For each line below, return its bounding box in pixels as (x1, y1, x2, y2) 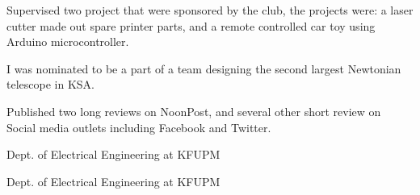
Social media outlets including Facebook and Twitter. (6, 118, 271, 135)
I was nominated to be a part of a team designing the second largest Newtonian (6, 60, 401, 77)
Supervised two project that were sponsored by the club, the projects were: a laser (6, 2, 414, 18)
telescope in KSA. (6, 76, 94, 93)
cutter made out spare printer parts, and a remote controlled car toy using (6, 17, 376, 34)
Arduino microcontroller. (6, 33, 129, 50)
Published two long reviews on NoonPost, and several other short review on (6, 102, 381, 119)
